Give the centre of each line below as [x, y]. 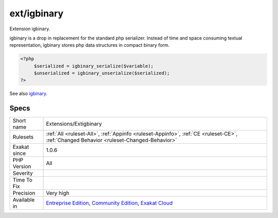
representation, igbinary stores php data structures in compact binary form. [90, 45]
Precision [24, 193]
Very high [58, 193]
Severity [23, 173]
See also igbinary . [29, 94]
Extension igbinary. [30, 29]
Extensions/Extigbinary [74, 124]
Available [24, 200]
